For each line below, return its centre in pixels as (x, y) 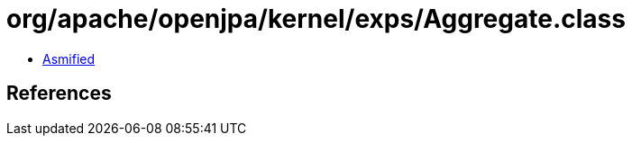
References (59, 94)
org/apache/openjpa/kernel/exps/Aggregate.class (316, 19)
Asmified (69, 58)
